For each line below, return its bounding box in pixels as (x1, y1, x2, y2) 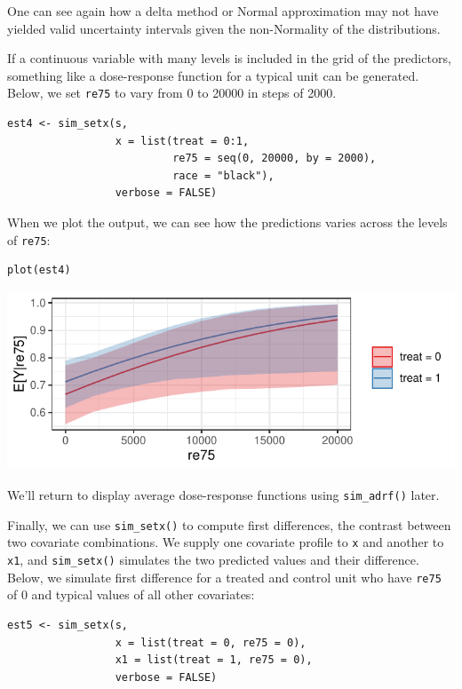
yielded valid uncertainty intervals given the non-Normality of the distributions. (7, 19, 441, 37)
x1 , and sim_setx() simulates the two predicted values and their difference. (7, 550, 419, 568)
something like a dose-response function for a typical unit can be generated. (7, 66, 419, 84)
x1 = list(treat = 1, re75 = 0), (115, 653, 313, 667)
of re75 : (7, 230, 51, 249)
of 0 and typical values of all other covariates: (7, 585, 255, 604)
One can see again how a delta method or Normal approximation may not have (7, 2, 439, 20)
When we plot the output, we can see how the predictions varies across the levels (7, 213, 448, 231)
